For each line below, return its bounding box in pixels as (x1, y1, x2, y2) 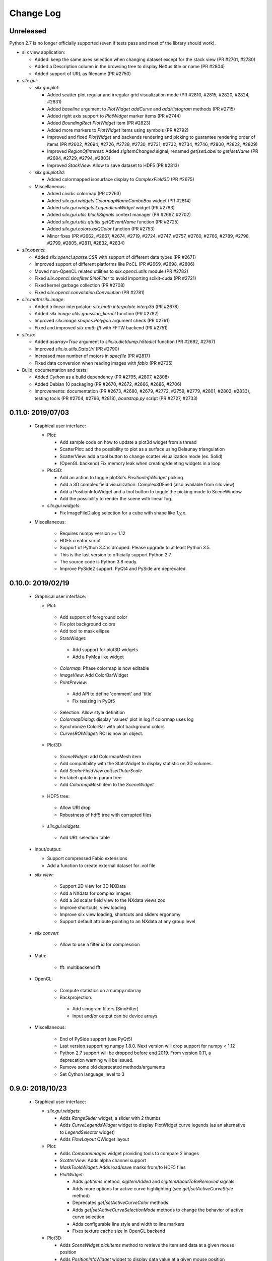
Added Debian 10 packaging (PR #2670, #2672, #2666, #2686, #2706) (34, 381, 182, 387)
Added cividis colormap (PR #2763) (47, 191, 121, 197)
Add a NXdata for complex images (59, 890, 131, 896)
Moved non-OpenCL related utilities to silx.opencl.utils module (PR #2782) (34, 268, 189, 274)
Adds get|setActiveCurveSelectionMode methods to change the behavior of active (72, 1207, 244, 1213)
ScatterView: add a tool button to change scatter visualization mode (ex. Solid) (59, 453, 223, 459)
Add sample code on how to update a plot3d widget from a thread (59, 439, 197, 445)
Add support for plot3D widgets (72, 647, 138, 653)
